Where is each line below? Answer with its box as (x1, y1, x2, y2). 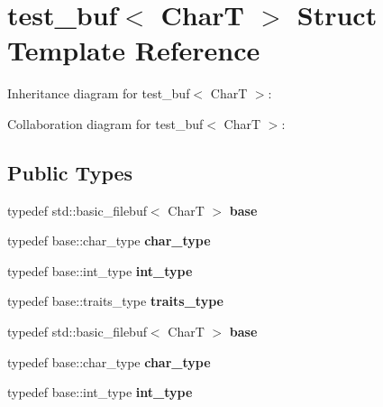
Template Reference (7, 32, 260, 69)
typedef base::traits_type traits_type (7, 291, 223, 310)
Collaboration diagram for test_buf (7, 114, 204, 133)
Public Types (7, 158, 133, 186)
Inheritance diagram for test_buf (7, 84, 190, 103)
